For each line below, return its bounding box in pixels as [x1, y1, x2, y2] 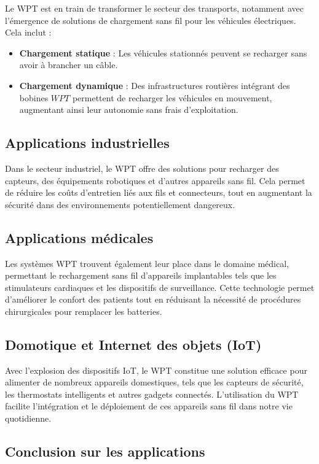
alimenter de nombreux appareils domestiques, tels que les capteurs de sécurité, [5, 376, 304, 389]
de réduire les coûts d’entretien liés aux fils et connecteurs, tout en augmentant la [5, 186, 312, 199]
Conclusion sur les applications [5, 442, 205, 461]
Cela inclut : [5, 26, 52, 39]
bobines [19, 91, 49, 104]
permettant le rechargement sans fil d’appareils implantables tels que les [5, 269, 277, 282]
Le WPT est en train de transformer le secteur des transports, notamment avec [5, 2, 304, 14]
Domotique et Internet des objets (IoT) [5, 334, 262, 354]
